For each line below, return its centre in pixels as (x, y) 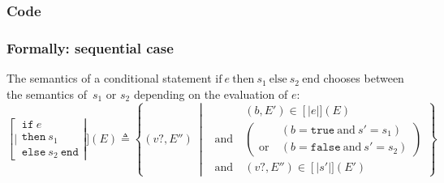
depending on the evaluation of (211, 94)
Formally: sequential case (90, 47)
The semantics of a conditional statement (109, 78)
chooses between (364, 78)
